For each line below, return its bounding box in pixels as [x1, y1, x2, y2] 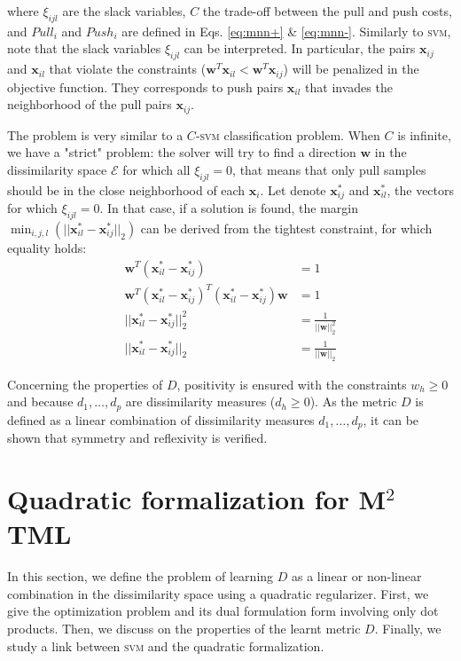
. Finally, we [374, 619, 441, 637]
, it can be [363, 410, 419, 429]
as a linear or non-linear [291, 567, 422, 586]
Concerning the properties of [7, 374, 163, 393]
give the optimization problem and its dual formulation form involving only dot [7, 602, 439, 620]
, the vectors [387, 180, 455, 199]
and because [7, 392, 74, 411]
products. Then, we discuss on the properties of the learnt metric [7, 619, 361, 637]
